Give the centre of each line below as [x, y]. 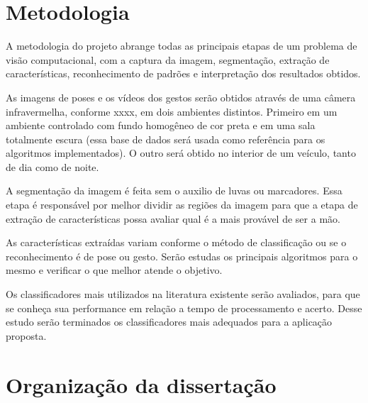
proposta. [26, 335]
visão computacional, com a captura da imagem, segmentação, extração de [168, 59]
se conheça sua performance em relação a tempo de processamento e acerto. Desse [184, 308]
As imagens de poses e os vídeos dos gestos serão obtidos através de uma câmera [181, 97]
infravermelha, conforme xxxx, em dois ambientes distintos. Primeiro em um [172, 111]
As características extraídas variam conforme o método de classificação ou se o [176, 242]
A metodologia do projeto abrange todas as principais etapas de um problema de [182, 46]
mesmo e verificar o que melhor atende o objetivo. [114, 270]
